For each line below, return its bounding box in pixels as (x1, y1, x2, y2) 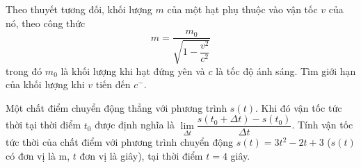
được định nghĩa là (95, 117, 175, 132)
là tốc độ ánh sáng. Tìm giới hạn (216, 63, 356, 78)
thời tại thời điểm (6, 117, 81, 132)
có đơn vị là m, (6, 149, 70, 163)
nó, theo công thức (6, 15, 86, 30)
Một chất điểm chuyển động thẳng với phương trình (6, 100, 227, 115)
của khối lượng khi (6, 77, 85, 92)
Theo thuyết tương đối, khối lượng (6, 2, 152, 16)
